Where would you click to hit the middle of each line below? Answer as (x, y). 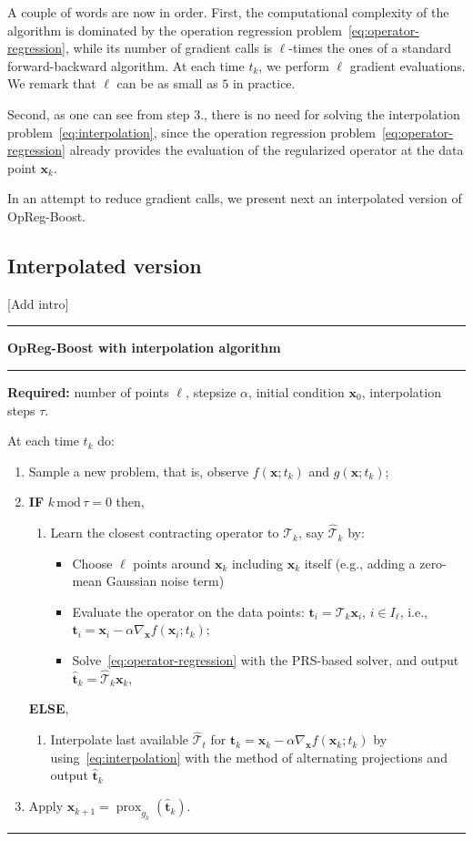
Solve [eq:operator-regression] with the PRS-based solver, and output (266, 660)
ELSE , (49, 708)
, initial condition (297, 391)
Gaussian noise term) (165, 581)
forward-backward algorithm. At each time (126, 65)
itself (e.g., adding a (360, 563)
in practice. (264, 83)
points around (172, 563)
